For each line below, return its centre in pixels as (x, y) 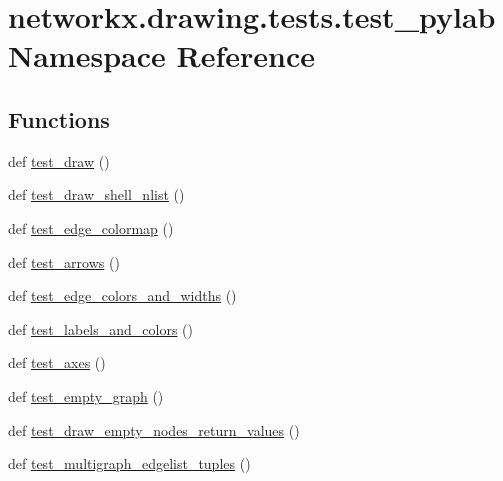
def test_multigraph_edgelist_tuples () (129, 463)
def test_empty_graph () (86, 395)
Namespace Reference (161, 55)
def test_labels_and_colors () (101, 328)
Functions (59, 118)
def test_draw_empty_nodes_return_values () (154, 429)
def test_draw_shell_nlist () (96, 194)
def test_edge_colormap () (91, 227)
